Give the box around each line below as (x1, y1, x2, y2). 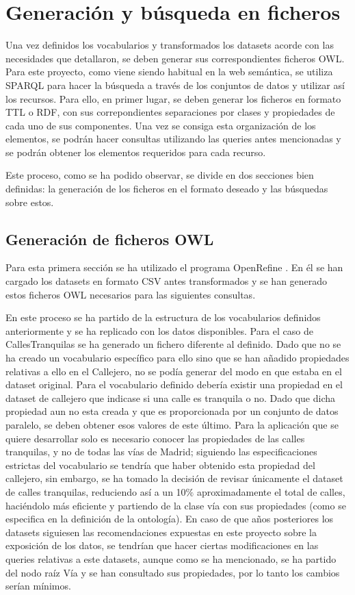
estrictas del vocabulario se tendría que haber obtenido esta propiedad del (5, 457, 315, 472)
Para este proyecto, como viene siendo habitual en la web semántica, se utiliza (5, 64, 333, 79)
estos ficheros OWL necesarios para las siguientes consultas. (5, 287, 256, 301)
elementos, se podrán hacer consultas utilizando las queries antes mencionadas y (5, 131, 341, 146)
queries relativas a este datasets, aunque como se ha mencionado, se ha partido (5, 551, 337, 566)
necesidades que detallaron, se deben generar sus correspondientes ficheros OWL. (5, 51, 345, 65)
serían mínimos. (5, 579, 71, 593)
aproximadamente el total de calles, (196, 484, 345, 498)
